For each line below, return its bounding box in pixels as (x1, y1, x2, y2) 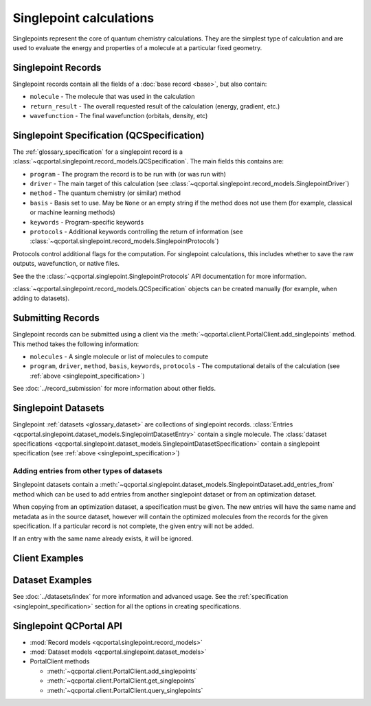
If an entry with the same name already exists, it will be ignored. (12, 534, 194, 543)
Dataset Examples (12, 574, 92, 587)
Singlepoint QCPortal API (12, 620, 123, 632)
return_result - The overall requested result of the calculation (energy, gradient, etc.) (30, 102, 280, 110)
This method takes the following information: (12, 340, 139, 348)
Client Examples (12, 553, 84, 565)
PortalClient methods (30, 657, 90, 665)
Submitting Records (12, 312, 100, 324)
